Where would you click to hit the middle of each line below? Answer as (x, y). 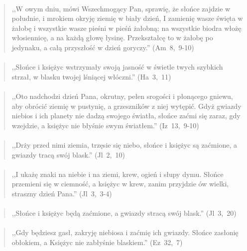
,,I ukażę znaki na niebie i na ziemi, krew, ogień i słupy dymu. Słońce (118, 174)
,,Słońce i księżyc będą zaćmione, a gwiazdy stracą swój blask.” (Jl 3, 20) (124, 213)
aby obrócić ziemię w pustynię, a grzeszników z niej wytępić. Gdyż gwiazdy (126, 106)
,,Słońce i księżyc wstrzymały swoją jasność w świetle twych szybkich (117, 67)
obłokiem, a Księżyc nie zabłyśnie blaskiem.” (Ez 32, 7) (97, 242)
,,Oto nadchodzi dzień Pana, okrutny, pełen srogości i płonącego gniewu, (122, 96)
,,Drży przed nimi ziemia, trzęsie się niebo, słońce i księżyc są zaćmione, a (124, 144)
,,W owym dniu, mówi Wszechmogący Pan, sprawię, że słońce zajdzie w (121, 8)
